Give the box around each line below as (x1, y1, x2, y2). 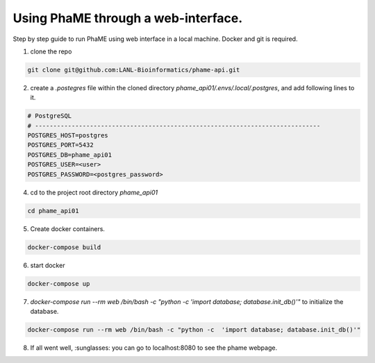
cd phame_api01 (27, 207, 79, 214)
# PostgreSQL (27, 112, 72, 120)
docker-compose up (27, 280, 90, 287)
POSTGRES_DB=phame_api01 (27, 151, 112, 159)
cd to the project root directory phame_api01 (30, 188, 158, 196)
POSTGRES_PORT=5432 (27, 141, 94, 149)
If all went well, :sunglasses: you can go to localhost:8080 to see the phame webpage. (30, 344, 278, 352)
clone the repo (30, 47, 72, 56)
